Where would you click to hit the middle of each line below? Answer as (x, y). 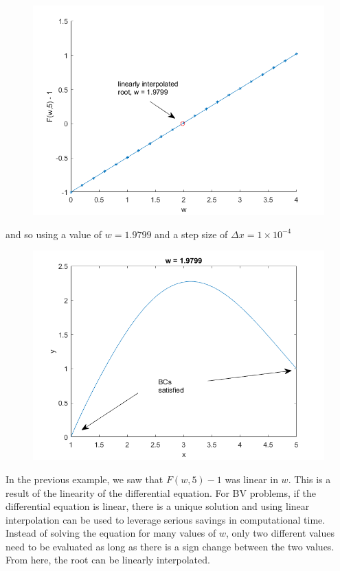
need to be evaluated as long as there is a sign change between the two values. (170, 546)
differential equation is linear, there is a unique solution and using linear (158, 506)
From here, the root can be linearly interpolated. (108, 560)
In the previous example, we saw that (84, 479)
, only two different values (281, 533)
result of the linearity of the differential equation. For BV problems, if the (161, 492)
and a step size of (191, 234)
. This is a (309, 479)
